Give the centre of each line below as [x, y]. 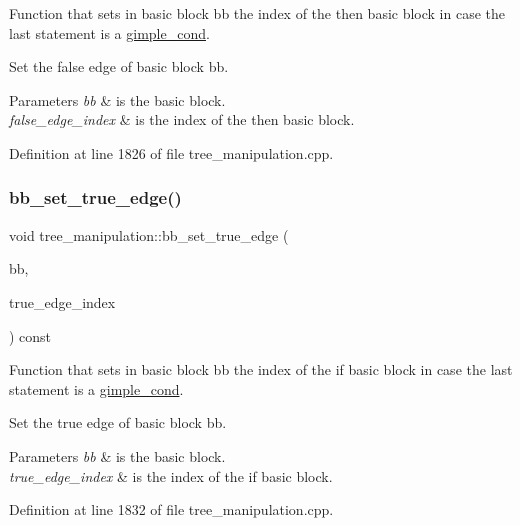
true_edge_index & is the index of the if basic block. [171, 475]
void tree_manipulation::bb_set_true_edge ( [149, 234]
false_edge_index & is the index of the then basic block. [182, 119]
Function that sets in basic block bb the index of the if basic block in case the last [261, 369]
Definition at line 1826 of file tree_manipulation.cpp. [171, 152]
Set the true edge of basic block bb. [118, 422]
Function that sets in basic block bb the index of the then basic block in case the [257, 13]
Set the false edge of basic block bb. [119, 66]
